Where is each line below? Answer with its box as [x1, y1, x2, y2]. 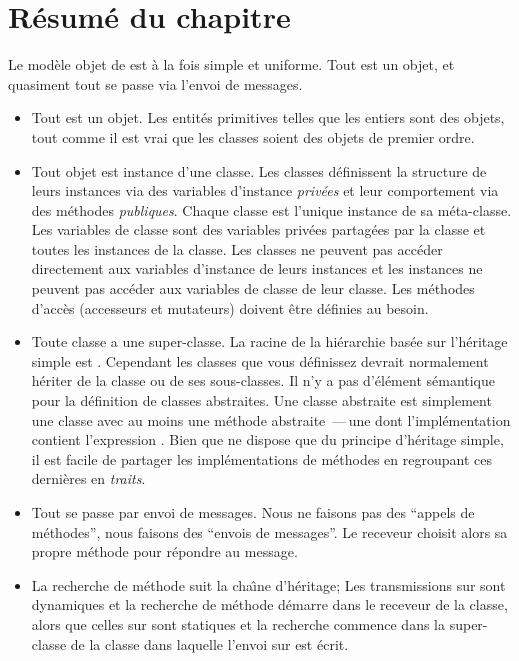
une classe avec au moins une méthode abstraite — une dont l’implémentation [31, 409, 511, 430]
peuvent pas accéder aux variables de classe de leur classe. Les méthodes [31, 278, 475, 299]
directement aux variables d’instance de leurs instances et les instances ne [31, 258, 483, 279]
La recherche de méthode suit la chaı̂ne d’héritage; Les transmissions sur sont [31, 574, 506, 595]
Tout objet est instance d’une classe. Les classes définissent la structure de [31, 160, 487, 181]
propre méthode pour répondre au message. [31, 541, 298, 562]
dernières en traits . [31, 468, 146, 489]
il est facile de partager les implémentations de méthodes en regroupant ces [31, 448, 492, 469]
